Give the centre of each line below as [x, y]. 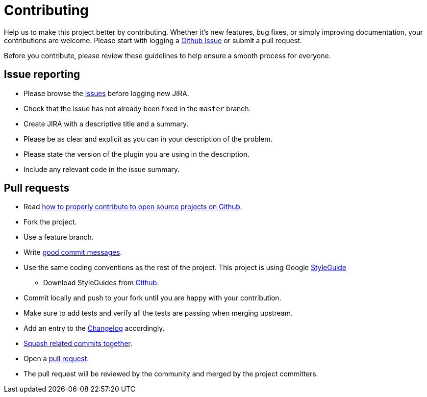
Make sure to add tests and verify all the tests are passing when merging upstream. [158, 313]
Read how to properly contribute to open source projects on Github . [133, 207]
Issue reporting [42, 74]
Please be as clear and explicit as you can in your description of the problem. [148, 139]
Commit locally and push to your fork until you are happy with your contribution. [152, 298]
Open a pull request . [56, 359]
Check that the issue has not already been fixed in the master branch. [137, 108]
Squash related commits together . [78, 344]
